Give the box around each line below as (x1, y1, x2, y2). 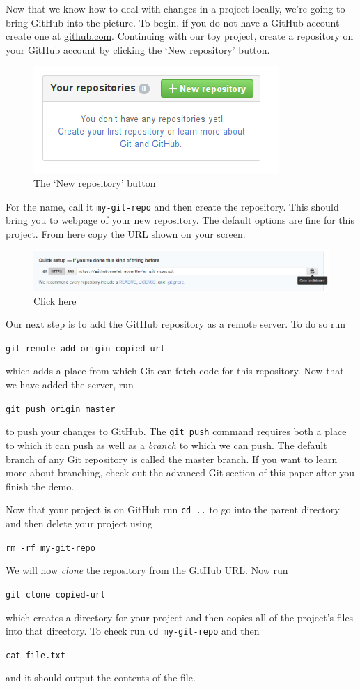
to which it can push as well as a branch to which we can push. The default (6, 437, 327, 452)
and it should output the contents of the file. (6, 670, 196, 685)
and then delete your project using (6, 516, 152, 531)
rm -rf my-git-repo (6, 543, 95, 553)
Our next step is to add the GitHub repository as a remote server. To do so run (6, 317, 346, 331)
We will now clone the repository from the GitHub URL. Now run (6, 563, 288, 577)
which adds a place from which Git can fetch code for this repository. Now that (6, 363, 344, 378)
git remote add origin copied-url (6, 343, 166, 354)
